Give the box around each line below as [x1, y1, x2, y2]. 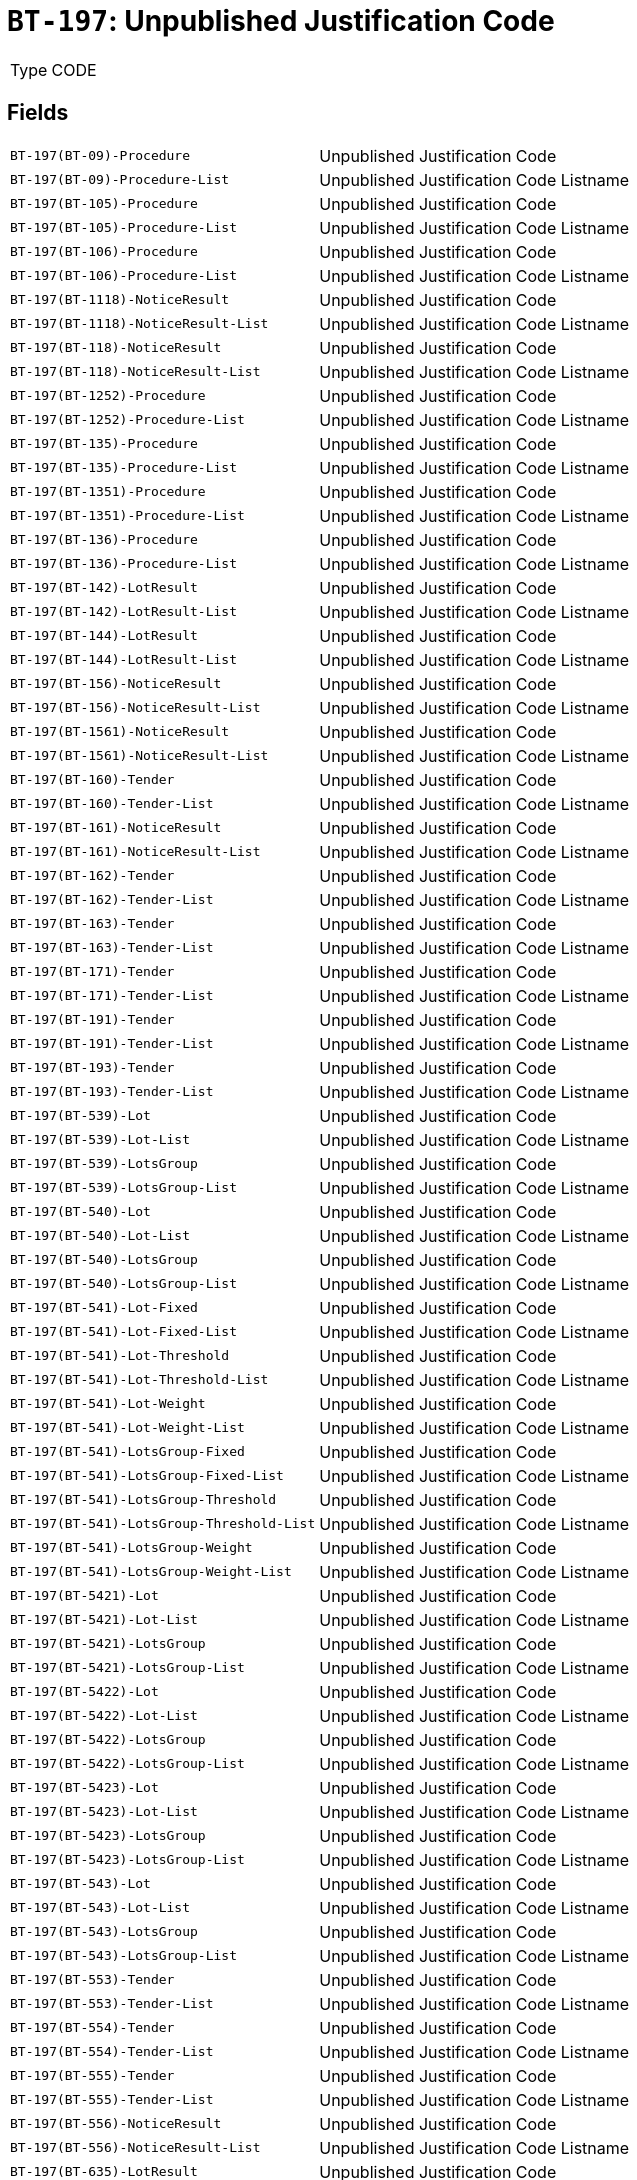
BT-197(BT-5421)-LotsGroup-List [10, 1660, 245, 1676]
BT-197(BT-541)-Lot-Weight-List [10, 1420, 245, 1436]
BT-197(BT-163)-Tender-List [10, 940, 214, 956]
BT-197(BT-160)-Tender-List [10, 796, 214, 812]
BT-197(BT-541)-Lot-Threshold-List [10, 1372, 269, 1388]
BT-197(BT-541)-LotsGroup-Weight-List [10, 1564, 292, 1580]
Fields [7, 100, 69, 126]
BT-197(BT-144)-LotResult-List [10, 652, 237, 668]
